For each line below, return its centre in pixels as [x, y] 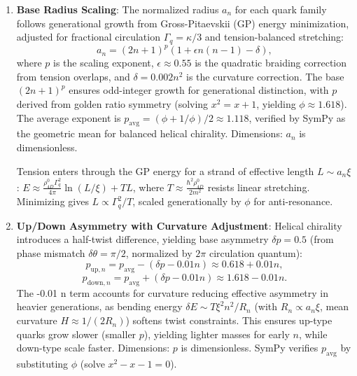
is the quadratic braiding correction [271, 63]
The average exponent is [69, 117]
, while [313, 334]
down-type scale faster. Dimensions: [93, 348]
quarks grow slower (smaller [76, 334]
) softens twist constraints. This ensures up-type [229, 320]
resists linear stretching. [259, 187]
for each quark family [281, 9]
